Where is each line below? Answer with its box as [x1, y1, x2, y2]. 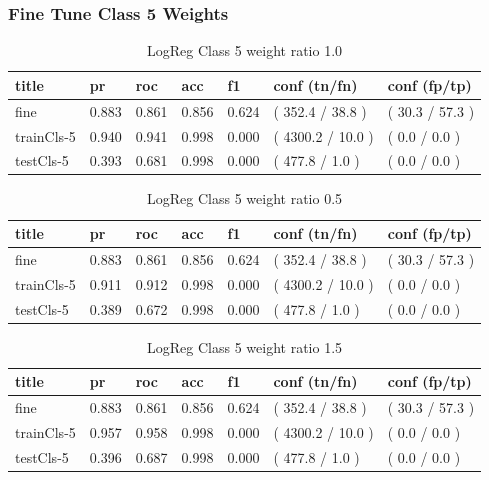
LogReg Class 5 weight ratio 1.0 [147, 40, 343, 61]
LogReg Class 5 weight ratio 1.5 [147, 336, 343, 357]
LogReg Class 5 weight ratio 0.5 [147, 188, 343, 209]
